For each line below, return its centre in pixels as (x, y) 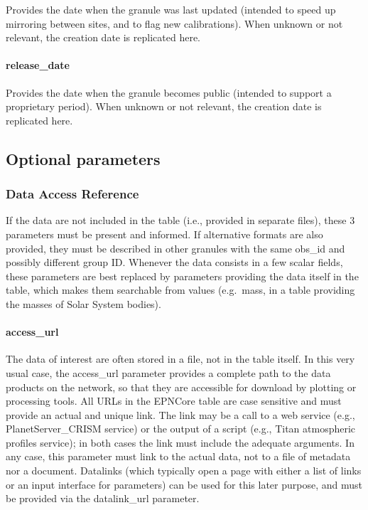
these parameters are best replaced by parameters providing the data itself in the (182, 276)
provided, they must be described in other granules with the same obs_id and (175, 248)
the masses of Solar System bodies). (83, 303)
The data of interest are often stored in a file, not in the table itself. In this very (180, 359)
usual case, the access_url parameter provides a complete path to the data (168, 372)
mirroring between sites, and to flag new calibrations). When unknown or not (174, 23)
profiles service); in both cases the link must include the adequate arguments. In (180, 442)
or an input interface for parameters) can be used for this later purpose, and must (184, 484)
